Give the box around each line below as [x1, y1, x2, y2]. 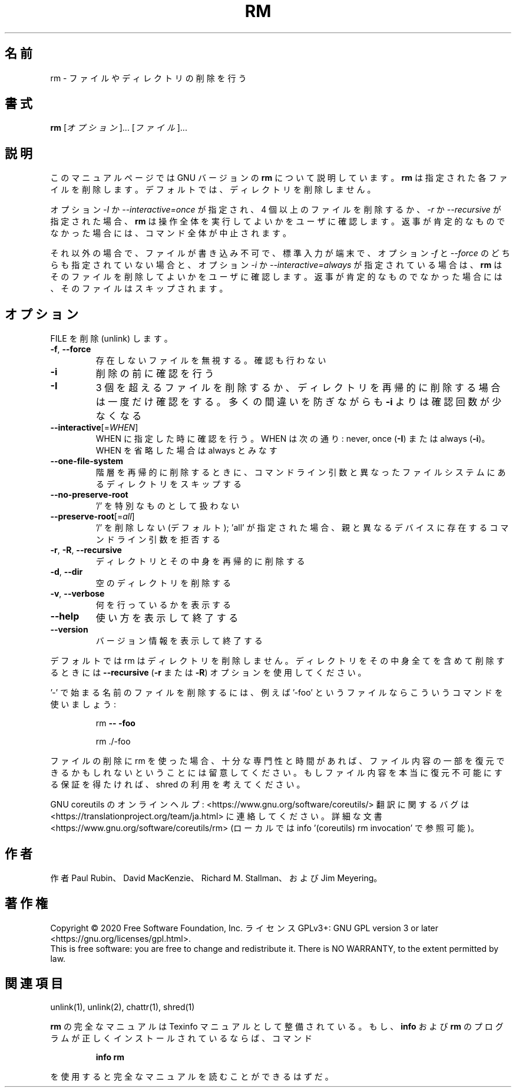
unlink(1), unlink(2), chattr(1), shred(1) [50, 1001, 195, 1012]
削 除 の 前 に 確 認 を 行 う [95, 368, 214, 380]
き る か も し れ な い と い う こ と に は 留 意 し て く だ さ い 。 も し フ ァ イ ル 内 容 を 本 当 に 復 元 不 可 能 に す [50, 767, 502, 778]
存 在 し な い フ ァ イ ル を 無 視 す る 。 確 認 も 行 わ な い [95, 355, 326, 366]
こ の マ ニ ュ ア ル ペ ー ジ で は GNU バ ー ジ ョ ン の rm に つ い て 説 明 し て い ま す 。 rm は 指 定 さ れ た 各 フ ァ [50, 173, 508, 183]
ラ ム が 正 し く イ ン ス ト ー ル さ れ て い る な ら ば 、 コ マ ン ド [50, 1033, 312, 1043]
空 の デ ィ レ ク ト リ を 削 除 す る [95, 578, 231, 588]
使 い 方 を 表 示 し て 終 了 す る [95, 612, 239, 624]
